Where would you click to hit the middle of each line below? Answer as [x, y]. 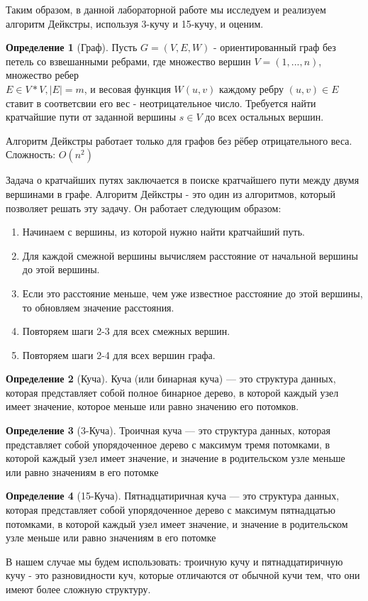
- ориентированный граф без [275, 47]
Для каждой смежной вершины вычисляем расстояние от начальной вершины [190, 255]
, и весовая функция [127, 88]
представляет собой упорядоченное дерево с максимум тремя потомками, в [168, 444]
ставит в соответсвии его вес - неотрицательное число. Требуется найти [161, 103]
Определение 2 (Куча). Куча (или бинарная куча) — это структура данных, [171, 379]
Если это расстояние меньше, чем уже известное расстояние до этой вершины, [193, 293]
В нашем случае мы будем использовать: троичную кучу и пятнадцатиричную [174, 561]
